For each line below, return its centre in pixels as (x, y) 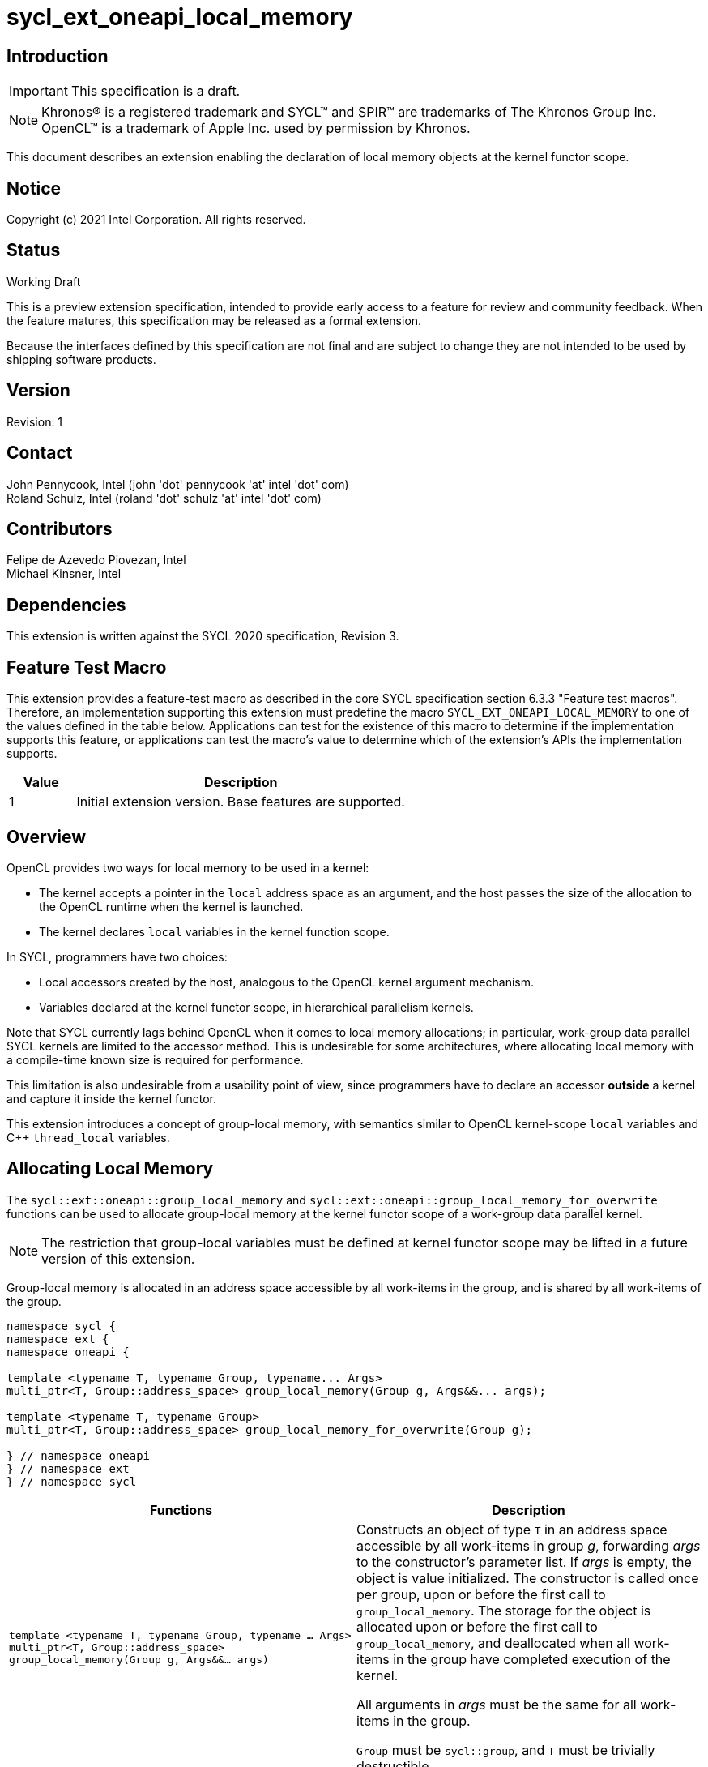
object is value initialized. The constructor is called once (528, 1578)
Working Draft (44, 281)
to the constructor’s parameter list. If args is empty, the (524, 1562)
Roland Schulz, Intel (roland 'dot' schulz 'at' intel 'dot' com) (164, 498)
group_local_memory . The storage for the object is (504, 1610)
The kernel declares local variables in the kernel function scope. (214, 931)
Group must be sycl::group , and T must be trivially (506, 1750)
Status (34, 250)
